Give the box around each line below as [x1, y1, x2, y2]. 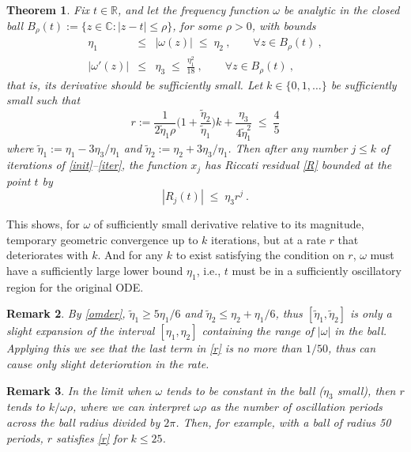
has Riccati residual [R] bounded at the [205, 156, 392, 173]
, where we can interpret [72, 398, 190, 415]
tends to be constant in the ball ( [166, 382, 324, 398]
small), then [337, 382, 396, 398]
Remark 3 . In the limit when [6, 382, 152, 398]
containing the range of [202, 322, 314, 339]
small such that [6, 92, 81, 108]
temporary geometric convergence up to [6, 231, 198, 247]
